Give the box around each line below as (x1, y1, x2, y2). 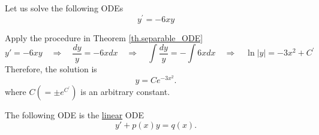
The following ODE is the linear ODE (5, 109, 144, 121)
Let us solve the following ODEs (5, 2, 124, 14)
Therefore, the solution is (5, 63, 97, 75)
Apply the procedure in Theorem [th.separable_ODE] (5, 31, 203, 44)
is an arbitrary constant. (80, 85, 170, 98)
